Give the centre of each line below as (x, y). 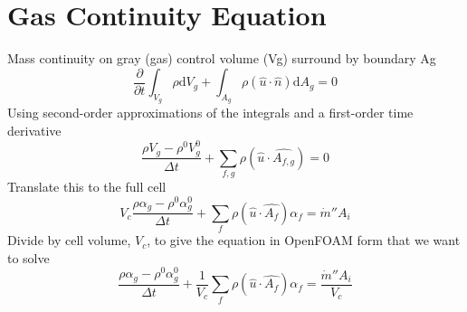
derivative (34, 130)
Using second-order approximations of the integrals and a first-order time (210, 113)
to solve (29, 257)
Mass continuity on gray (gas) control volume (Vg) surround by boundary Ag (222, 58)
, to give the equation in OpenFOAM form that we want (304, 240)
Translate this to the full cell (87, 187)
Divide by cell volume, (69, 240)
